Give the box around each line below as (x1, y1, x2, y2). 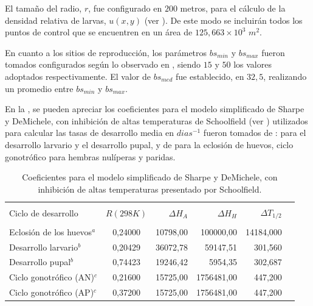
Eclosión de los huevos (9, 225, 92, 238)
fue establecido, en (175, 69, 244, 82)
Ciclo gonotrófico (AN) (9, 271, 95, 283)
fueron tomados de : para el (203, 126, 306, 139)
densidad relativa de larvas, (5, 13, 106, 26)
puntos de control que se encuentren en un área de (5, 26, 193, 38)
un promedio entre (5, 82, 74, 94)
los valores (233, 58, 272, 71)
